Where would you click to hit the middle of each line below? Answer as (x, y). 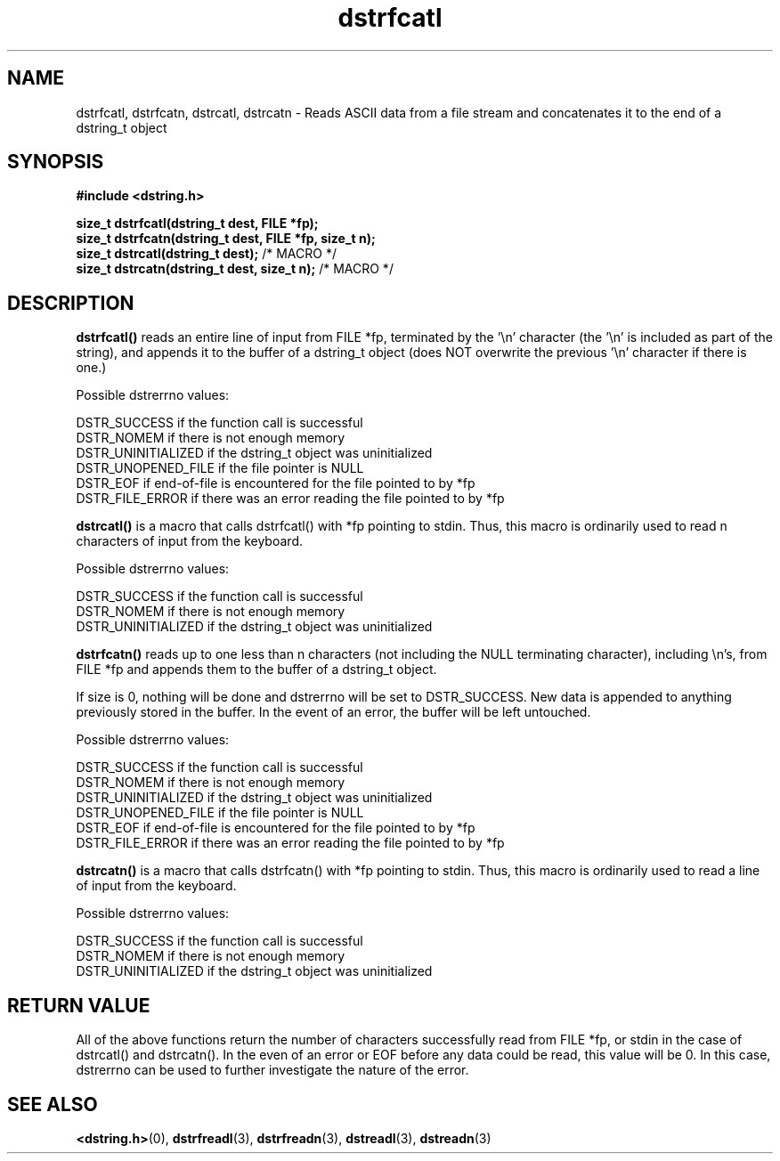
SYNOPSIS (56, 162)
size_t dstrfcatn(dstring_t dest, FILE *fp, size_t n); (226, 239)
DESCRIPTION (71, 303)
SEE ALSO (53, 1104)
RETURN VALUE (79, 1005)
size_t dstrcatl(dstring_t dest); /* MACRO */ (206, 254)
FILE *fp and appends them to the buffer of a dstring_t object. (256, 670)
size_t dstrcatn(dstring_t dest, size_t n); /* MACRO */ (235, 269)
